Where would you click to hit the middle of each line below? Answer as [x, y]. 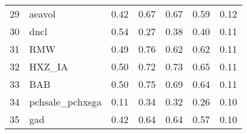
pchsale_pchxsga [66, 102]
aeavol [43, 14]
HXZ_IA [49, 66]
